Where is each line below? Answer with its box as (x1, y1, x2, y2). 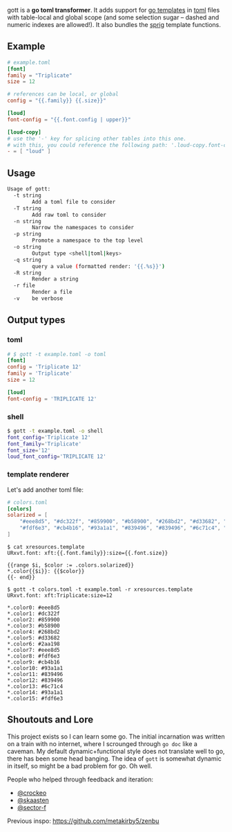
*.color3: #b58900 (7, 622, 60, 629)
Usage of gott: (7, 186, 51, 193)
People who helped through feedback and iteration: (7, 775, 154, 784)
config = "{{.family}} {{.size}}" (7, 97, 107, 105)
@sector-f (17, 803, 47, 811)
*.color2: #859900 (7, 616, 60, 623)
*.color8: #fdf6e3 (7, 653, 60, 660)
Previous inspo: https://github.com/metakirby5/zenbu (7, 817, 159, 825)
